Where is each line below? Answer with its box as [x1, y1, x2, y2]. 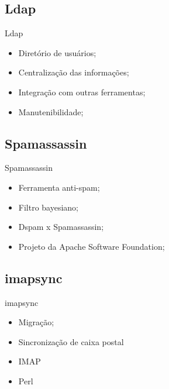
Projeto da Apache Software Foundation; [18, 240, 165, 252]
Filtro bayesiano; [18, 201, 79, 213]
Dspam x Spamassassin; [18, 221, 104, 233]
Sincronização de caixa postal [18, 335, 124, 347]
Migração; [18, 316, 54, 328]
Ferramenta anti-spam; [18, 181, 100, 193]
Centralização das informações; [18, 66, 129, 78]
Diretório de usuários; [18, 46, 96, 58]
